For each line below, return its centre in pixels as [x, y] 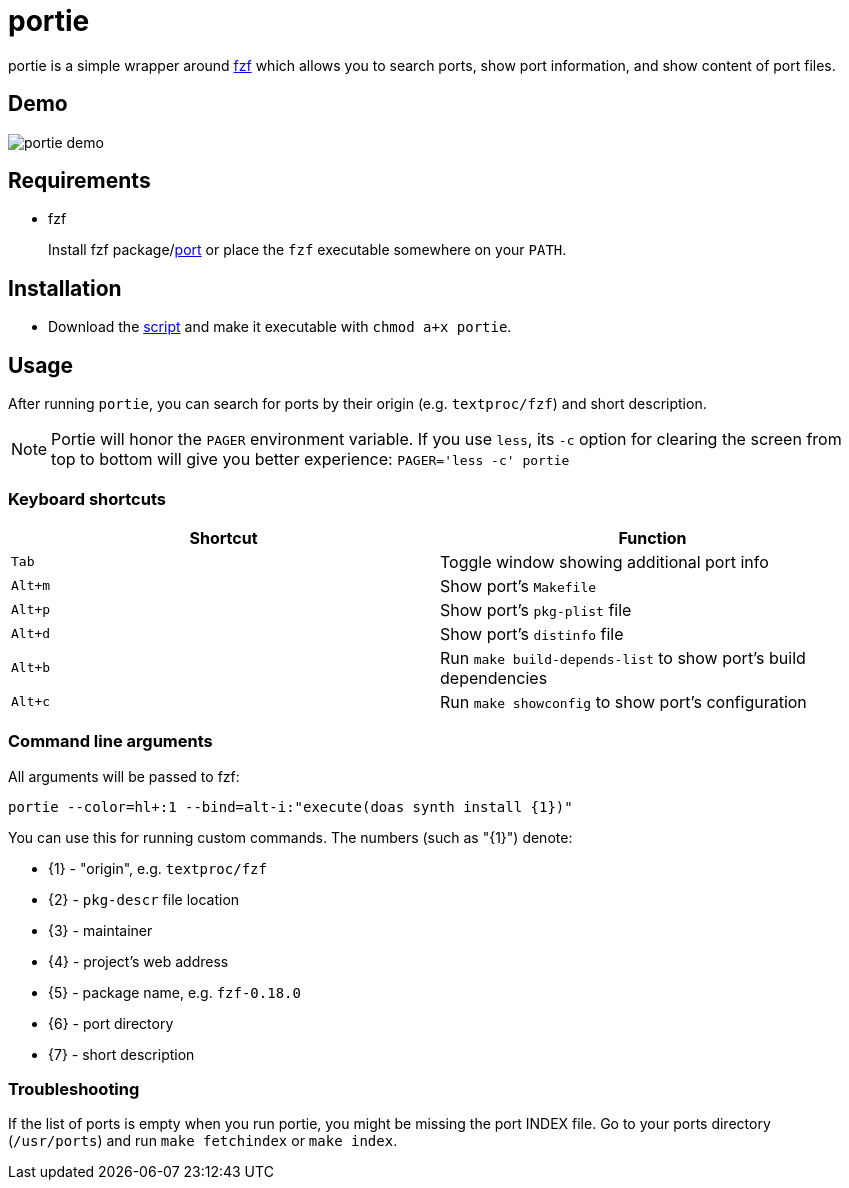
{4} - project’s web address [138, 961]
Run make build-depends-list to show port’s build [623, 657]
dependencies [494, 677]
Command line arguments [110, 741]
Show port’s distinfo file [532, 633]
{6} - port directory [111, 1023]
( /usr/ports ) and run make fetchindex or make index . [203, 1141]
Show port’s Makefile [518, 585]
